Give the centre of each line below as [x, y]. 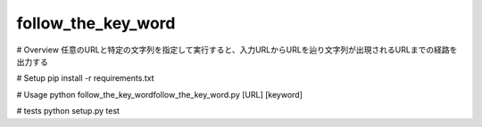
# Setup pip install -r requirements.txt [85, 78]
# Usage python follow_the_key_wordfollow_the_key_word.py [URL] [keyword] [160, 94]
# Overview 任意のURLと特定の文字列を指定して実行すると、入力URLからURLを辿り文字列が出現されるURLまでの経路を [237, 50]
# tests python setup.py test [68, 111]
